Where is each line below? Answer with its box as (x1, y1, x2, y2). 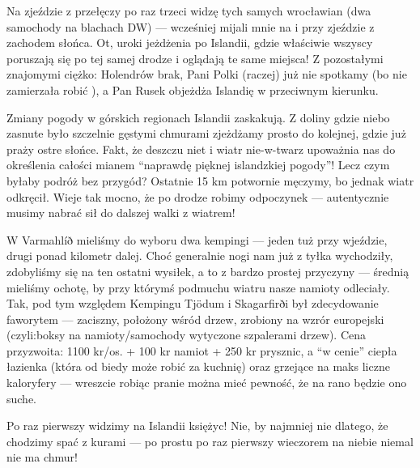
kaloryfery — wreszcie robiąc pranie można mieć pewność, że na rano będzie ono (6, 374, 407, 391)
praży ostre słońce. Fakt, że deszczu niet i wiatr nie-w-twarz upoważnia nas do (6, 140, 396, 157)
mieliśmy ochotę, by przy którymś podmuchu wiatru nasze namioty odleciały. (6, 279, 390, 296)
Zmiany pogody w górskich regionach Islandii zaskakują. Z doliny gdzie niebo (6, 108, 390, 126)
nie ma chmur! (6, 449, 78, 466)
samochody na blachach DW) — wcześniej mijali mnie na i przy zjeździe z (6, 18, 375, 35)
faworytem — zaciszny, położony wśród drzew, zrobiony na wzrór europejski (6, 310, 384, 327)
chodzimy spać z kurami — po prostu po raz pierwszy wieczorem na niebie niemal (6, 432, 414, 449)
